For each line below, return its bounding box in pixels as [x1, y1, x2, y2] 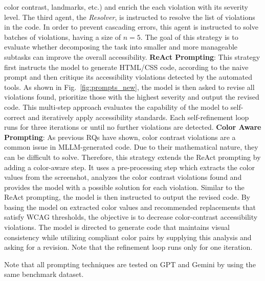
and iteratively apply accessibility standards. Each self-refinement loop [28, 111, 249, 122]
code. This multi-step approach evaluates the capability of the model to [4, 101, 229, 112]
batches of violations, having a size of [4, 31, 121, 42]
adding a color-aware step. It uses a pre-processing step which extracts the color [4, 161, 255, 172]
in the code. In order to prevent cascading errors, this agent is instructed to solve [4, 21, 258, 32]
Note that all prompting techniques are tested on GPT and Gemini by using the [4, 259, 256, 269]
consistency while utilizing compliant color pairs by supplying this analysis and [4, 231, 252, 242]
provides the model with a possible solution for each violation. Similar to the [4, 181, 245, 192]
